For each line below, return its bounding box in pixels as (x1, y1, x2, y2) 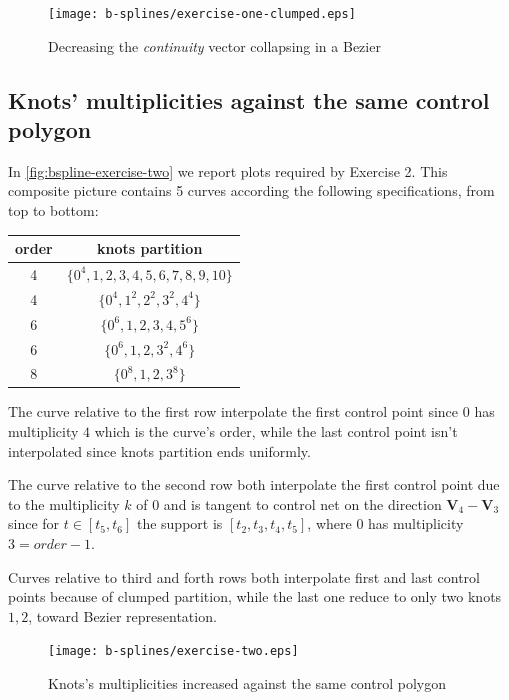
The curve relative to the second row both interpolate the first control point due (8, 474, 500, 495)
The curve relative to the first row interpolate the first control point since (8, 401, 459, 422)
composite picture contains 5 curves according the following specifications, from (8, 180, 495, 201)
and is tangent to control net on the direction (163, 493, 442, 514)
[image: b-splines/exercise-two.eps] (48, 644, 299, 659)
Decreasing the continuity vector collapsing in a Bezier (48, 35, 381, 56)
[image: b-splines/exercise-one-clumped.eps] (48, 7, 356, 21)
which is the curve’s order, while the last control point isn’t (94, 421, 458, 442)
